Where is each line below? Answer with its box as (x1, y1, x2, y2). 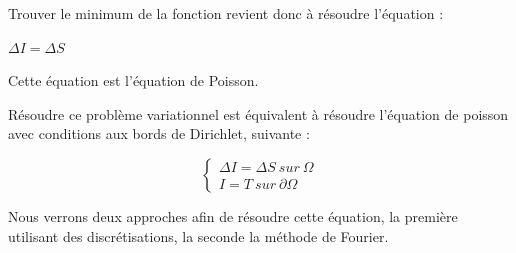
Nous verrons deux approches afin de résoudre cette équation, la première (8, 205, 458, 226)
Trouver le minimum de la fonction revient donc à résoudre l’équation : (8, 3, 444, 23)
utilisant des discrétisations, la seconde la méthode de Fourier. (8, 225, 389, 246)
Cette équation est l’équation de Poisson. (8, 70, 259, 91)
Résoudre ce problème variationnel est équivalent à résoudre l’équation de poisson (8, 103, 509, 124)
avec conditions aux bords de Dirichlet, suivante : (8, 123, 310, 144)
